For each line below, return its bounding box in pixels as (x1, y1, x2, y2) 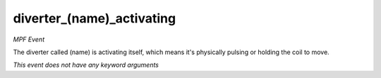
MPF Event (13, 35, 45, 44)
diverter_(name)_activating (13, 11, 176, 26)
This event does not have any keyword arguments (13, 60, 159, 70)
